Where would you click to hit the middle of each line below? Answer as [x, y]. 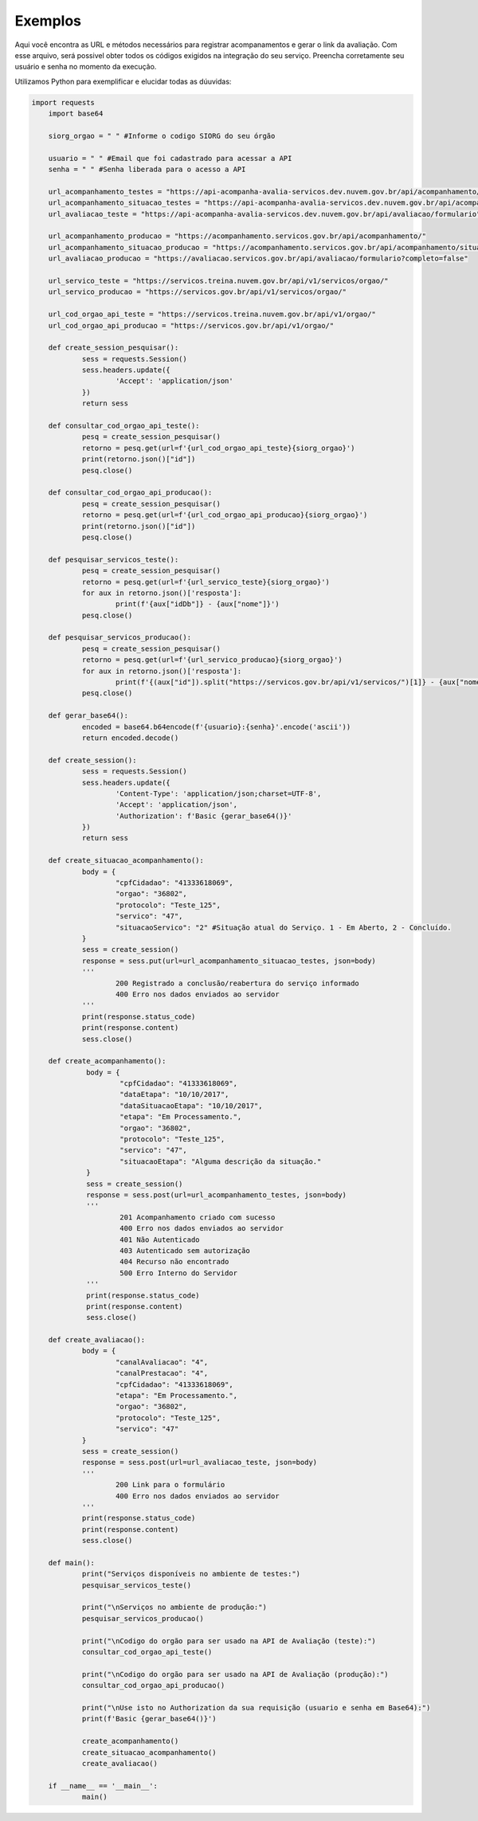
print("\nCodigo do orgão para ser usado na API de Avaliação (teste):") [229, 1641]
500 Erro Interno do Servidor [179, 1273]
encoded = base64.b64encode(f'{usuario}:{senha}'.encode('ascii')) [216, 726]
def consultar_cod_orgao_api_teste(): [124, 426]
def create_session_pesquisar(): [114, 348]
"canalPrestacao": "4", [162, 1373]
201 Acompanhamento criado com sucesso [198, 1217]
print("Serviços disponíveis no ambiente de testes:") [191, 1574]
